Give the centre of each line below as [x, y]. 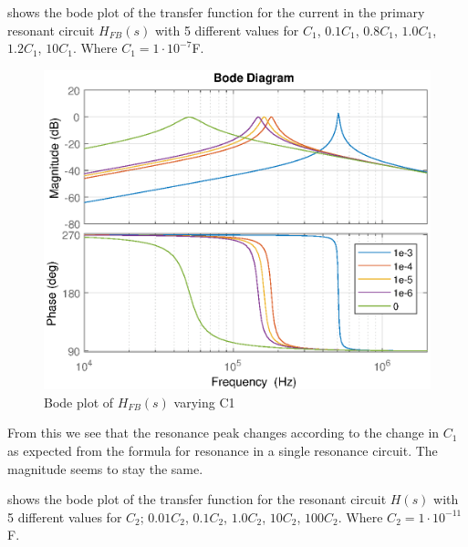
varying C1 [204, 402]
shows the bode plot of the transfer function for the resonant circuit [197, 499]
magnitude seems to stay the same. [105, 468]
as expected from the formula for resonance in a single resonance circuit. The [223, 451]
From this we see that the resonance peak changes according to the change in [224, 433]
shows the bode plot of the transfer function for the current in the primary [216, 12]
